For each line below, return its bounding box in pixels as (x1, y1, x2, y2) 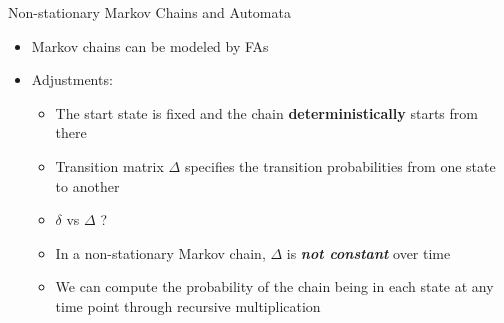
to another (55, 175, 120, 196)
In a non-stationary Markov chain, (55, 242, 266, 263)
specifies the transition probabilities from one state (184, 155, 496, 176)
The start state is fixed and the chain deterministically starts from (55, 102, 478, 123)
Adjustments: (31, 69, 113, 90)
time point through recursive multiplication (55, 295, 321, 316)
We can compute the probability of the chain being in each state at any (55, 276, 494, 297)
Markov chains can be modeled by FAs (31, 35, 269, 56)
